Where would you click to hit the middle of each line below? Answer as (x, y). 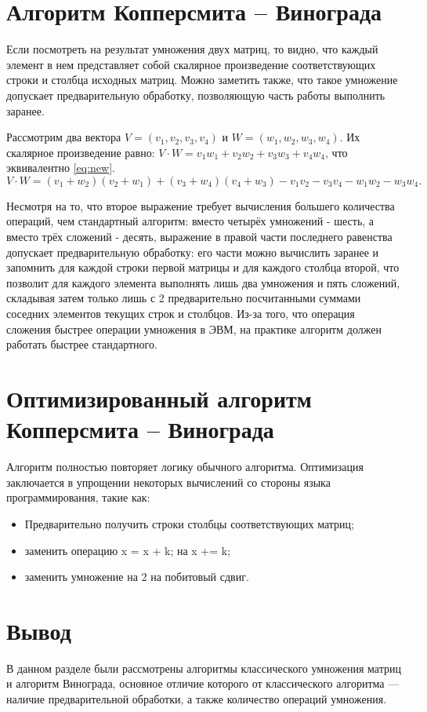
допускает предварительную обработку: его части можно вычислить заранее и (193, 252)
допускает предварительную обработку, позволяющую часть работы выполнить (196, 95)
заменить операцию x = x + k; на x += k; (128, 550)
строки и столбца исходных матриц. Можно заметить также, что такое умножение (202, 80)
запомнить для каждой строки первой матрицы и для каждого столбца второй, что (203, 267)
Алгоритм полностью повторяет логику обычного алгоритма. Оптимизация (185, 467)
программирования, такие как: (78, 497)
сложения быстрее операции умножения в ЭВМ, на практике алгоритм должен (194, 329)
